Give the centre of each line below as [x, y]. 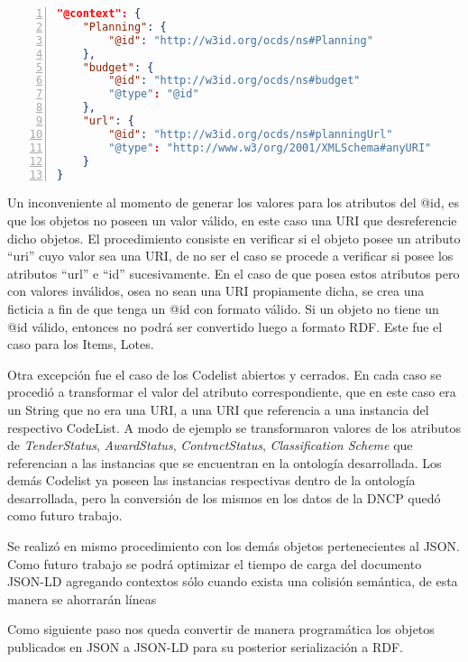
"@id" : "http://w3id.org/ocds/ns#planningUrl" [251, 134]
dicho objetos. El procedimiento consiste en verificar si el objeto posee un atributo [234, 238]
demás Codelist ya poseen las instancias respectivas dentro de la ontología [211, 480]
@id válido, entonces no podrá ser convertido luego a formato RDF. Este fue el [225, 326]
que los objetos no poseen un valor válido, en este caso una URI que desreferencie [232, 220]
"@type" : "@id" [154, 94]
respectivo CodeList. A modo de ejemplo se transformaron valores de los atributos [234, 427]
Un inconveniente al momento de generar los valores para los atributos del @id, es [234, 202]
